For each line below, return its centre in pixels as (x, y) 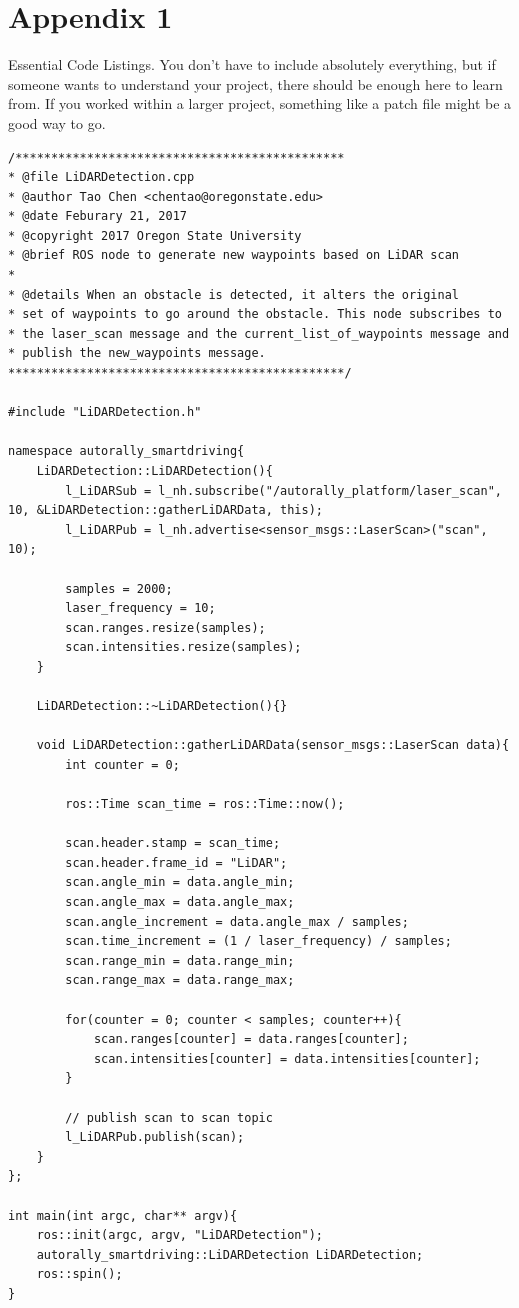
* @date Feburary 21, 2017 (97, 216)
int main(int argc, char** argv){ (123, 1215)
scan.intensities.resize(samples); (183, 647)
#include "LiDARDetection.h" (105, 412)
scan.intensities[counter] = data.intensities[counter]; (287, 1058)
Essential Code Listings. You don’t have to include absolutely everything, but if (252, 64)
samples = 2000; (119, 588)
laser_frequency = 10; (140, 608)
